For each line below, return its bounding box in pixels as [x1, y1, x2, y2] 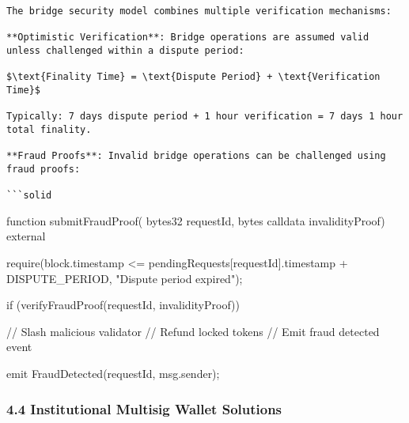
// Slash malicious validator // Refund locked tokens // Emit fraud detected [6, 323, 380, 339]
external [6, 228, 46, 244]
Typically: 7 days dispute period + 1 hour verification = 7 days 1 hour [6, 111, 403, 123]
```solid [6, 190, 52, 202]
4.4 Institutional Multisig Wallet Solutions [6, 398, 282, 418]
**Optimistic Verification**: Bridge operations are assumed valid [6, 32, 369, 43]
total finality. [6, 123, 92, 135]
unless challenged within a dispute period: [6, 44, 244, 56]
